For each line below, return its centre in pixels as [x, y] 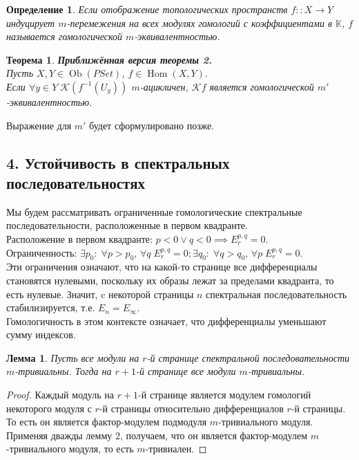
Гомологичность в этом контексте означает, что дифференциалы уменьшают [166, 321]
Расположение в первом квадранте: [79, 238]
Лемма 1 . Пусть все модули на [73, 357]
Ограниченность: [42, 252]
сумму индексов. [41, 334]
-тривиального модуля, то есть [70, 449]
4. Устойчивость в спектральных [118, 162]
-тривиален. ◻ [176, 449]
